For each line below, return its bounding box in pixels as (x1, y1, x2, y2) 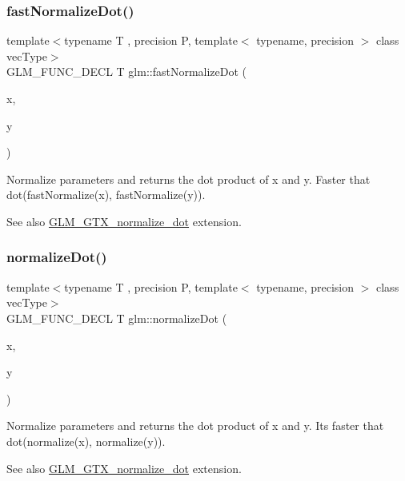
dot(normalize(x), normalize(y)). (6, 432, 166, 449)
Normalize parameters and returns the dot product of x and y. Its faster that (6, 417, 384, 434)
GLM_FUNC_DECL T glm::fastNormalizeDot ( (6, 63, 247, 80)
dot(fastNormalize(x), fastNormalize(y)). (6, 186, 206, 203)
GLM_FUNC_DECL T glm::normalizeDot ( (6, 309, 227, 326)
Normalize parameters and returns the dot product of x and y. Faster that (6, 170, 371, 187)
